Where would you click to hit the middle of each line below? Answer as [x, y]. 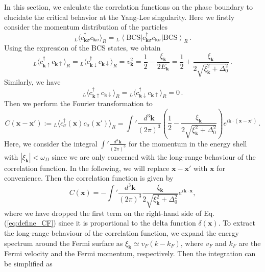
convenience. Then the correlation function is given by [89, 178]
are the [250, 243]
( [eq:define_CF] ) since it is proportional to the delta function [100, 223]
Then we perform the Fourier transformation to [78, 103]
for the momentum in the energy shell [188, 143]
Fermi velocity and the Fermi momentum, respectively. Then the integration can [130, 253]
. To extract [237, 223]
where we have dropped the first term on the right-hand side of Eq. [109, 213]
